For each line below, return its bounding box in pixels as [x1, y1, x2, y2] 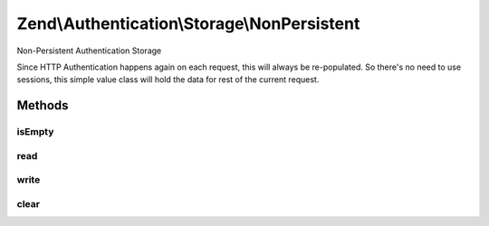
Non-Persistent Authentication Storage [16, 45, 162, 56]
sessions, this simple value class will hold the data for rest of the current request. [16, 74, 320, 85]
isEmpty [16, 126, 54, 138]
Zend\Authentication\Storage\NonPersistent [16, 14, 360, 33]
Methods [16, 98, 69, 113]
